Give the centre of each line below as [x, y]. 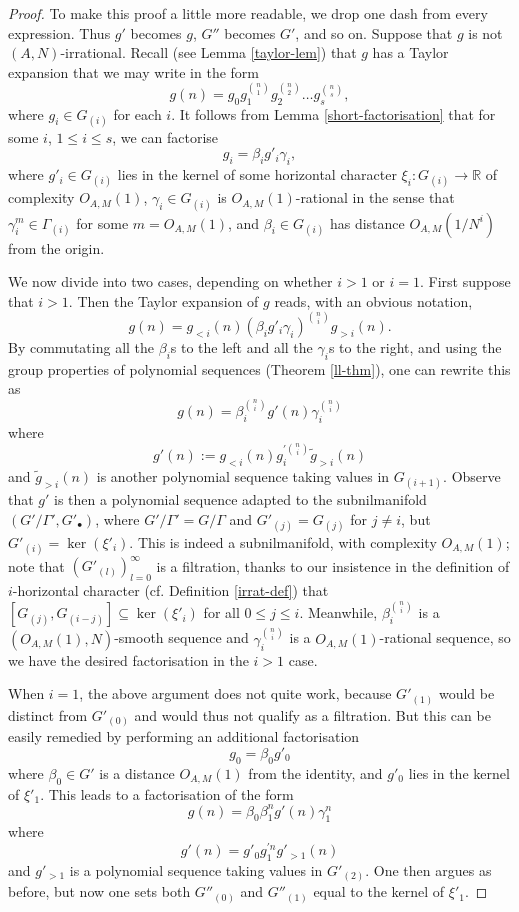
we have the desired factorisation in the [128, 659]
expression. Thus [59, 32]
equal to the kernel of [379, 891]
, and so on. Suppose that [374, 32]
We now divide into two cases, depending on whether [170, 281]
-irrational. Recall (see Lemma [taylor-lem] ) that [208, 52]
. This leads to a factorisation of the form [167, 793]
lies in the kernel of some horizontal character [257, 174]
